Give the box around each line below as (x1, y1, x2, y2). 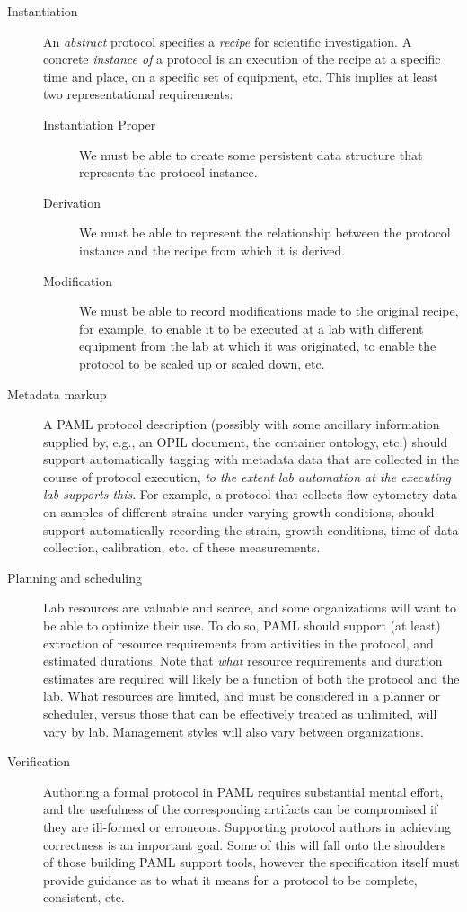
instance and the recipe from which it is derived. (79, 240, 346, 259)
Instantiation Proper (43, 114, 156, 133)
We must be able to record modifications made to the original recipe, (79, 301, 459, 320)
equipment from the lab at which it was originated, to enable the (79, 336, 436, 355)
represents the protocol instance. (79, 163, 258, 182)
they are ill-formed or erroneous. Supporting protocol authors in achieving (43, 817, 451, 836)
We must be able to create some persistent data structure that (79, 145, 423, 164)
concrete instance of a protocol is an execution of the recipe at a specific (43, 49, 441, 68)
